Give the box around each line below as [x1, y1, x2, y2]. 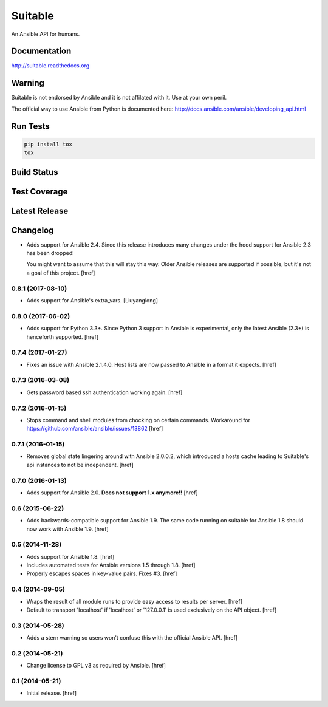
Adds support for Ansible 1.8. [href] [26, 553, 115, 560]
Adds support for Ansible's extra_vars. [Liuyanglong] [26, 297, 158, 304]
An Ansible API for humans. [11, 30, 80, 38]
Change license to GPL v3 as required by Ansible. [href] [26, 662, 166, 669]
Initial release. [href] [26, 689, 77, 697]
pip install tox [24, 140, 73, 148]
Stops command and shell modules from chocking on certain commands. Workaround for [26, 416, 251, 423]
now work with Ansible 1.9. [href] [26, 525, 109, 533]
